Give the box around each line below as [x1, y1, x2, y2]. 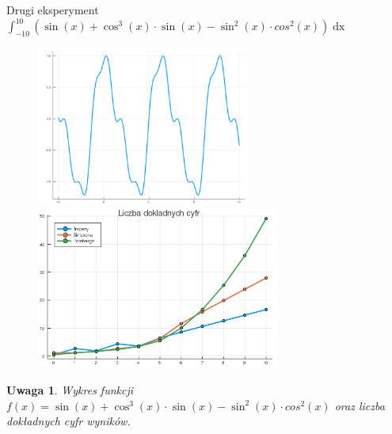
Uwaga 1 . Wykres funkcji [6, 382, 134, 398]
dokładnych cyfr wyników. [6, 413, 131, 429]
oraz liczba [334, 397, 385, 413]
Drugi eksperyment [6, 2, 99, 17]
